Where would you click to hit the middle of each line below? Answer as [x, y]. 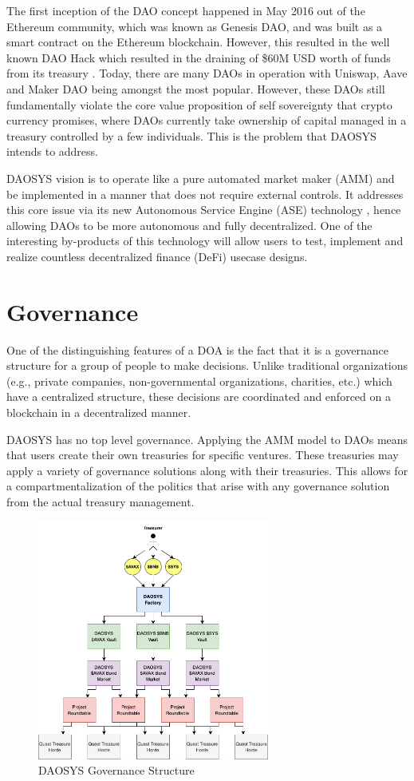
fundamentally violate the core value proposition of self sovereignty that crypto [199, 104]
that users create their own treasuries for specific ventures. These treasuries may [203, 455]
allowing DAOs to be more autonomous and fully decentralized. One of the [189, 225]
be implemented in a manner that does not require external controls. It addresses [205, 194]
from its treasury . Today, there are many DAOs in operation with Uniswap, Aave [207, 73]
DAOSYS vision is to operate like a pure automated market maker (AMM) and [201, 178]
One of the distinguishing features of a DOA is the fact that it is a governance [197, 349]
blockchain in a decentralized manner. [99, 412]
